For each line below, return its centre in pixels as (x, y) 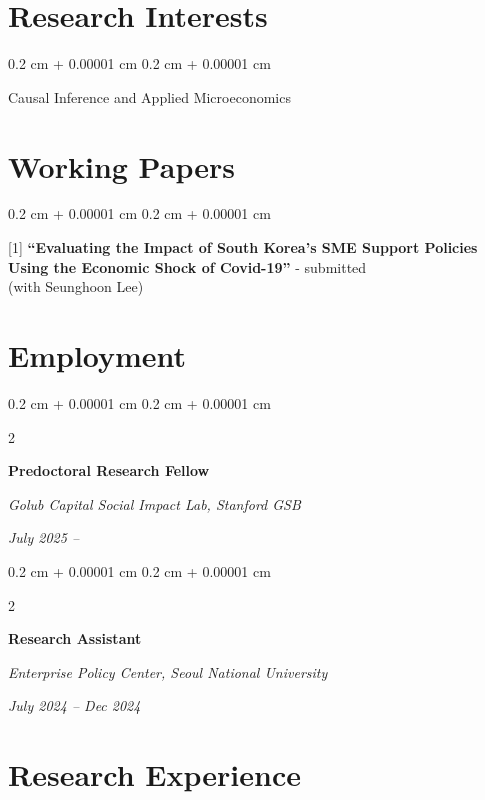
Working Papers (121, 165)
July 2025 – (44, 537)
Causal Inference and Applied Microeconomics (149, 96)
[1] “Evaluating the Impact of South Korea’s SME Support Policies (243, 247)
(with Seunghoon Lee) (76, 286)
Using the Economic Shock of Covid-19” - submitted (187, 266)
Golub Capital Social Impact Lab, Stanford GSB (154, 503)
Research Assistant (75, 638)
